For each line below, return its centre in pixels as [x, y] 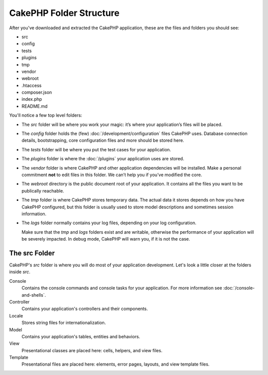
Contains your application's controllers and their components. [85, 309]
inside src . [20, 272]
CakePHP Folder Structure [64, 13]
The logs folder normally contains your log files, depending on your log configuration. [109, 223]
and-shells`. [34, 295]
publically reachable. [43, 190]
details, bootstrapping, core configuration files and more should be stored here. [103, 140]
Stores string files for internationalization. [64, 323]
